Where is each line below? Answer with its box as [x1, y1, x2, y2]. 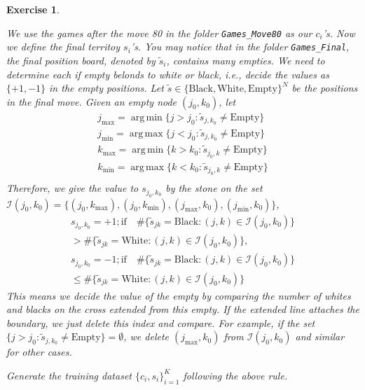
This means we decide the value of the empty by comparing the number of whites [6, 288, 351, 302]
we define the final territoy [6, 39, 120, 54]
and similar [295, 329, 345, 344]
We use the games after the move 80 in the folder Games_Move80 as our [6, 25, 312, 40]
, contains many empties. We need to [166, 53, 325, 67]
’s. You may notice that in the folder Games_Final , [130, 39, 350, 54]
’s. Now [322, 25, 355, 40]
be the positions [291, 81, 358, 95]
